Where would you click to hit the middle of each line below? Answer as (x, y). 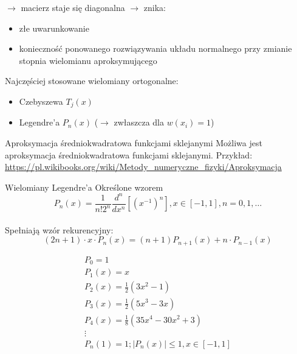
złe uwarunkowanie (54, 28)
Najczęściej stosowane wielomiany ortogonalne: (92, 81)
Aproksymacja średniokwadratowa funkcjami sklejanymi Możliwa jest (134, 143)
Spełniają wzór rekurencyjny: (59, 229)
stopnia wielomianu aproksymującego (88, 60)
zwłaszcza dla (139, 122)
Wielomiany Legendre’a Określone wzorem (84, 187)
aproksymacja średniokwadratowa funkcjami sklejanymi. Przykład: (129, 154)
